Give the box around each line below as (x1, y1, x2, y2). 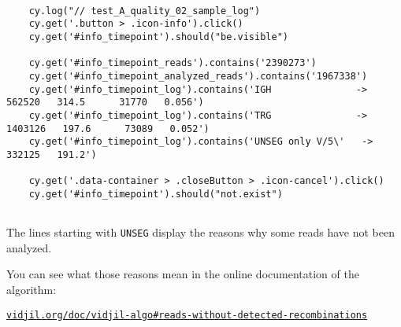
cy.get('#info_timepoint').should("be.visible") (28, 31, 288, 42)
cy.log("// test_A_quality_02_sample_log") (28, 5, 261, 17)
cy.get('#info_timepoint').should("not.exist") (28, 188, 283, 200)
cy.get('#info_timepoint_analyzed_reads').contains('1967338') (28, 70, 368, 82)
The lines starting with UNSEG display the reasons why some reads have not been (6, 224, 395, 241)
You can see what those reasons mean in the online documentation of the (6, 266, 359, 282)
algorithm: (6, 281, 57, 297)
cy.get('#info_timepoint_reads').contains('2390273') (28, 57, 317, 69)
